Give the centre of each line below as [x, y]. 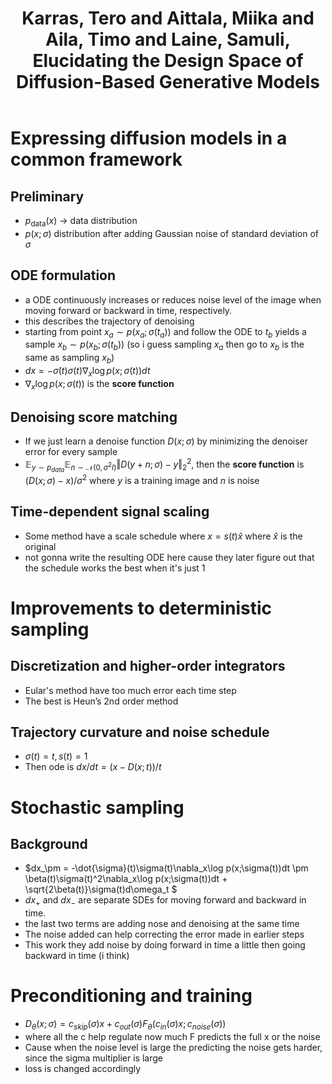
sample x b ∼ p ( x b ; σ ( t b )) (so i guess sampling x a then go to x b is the [164, 345]
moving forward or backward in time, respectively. [128, 310]
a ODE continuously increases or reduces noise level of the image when [173, 299]
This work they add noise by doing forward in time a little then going [165, 945]
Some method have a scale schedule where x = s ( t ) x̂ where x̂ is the [163, 536]
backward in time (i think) [77, 956]
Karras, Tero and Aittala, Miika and [168, 18]
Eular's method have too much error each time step [130, 690]
